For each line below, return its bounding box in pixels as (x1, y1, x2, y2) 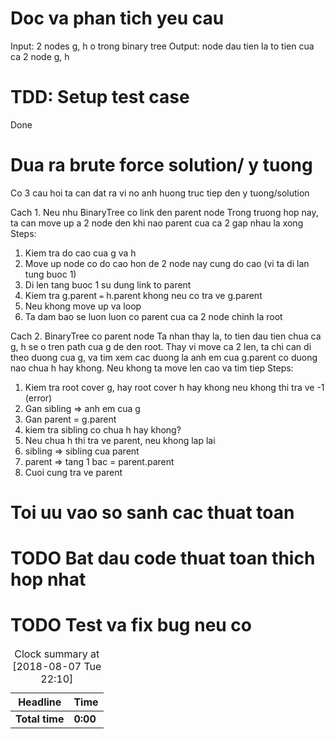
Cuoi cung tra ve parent (24, 466, 123, 478)
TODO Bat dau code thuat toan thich (10, 547, 316, 570)
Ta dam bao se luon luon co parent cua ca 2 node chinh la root (24, 310, 283, 322)
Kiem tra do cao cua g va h (24, 247, 137, 259)
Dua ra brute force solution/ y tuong (10, 154, 313, 177)
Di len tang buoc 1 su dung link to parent (24, 278, 192, 291)
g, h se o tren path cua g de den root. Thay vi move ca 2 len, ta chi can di (10, 340, 312, 352)
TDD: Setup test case (10, 86, 190, 109)
